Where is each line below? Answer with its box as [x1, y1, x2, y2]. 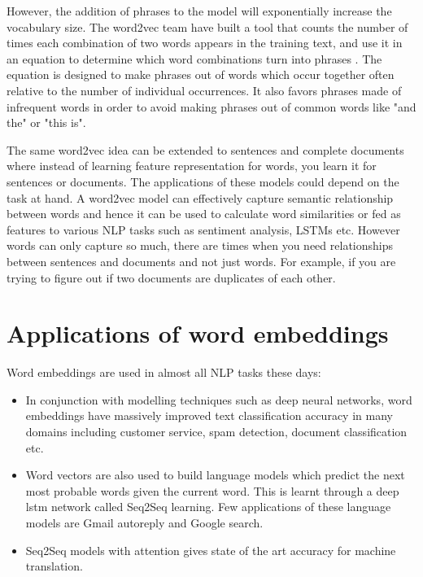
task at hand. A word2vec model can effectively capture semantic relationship [7, 189, 394, 206]
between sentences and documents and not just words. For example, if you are [7, 252, 396, 269]
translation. [25, 557, 83, 575]
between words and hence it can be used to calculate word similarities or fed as [7, 205, 401, 222]
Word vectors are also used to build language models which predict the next [25, 466, 405, 483]
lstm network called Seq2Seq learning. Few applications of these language [25, 498, 391, 515]
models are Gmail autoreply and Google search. [25, 514, 264, 531]
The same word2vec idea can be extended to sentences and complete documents [7, 141, 404, 158]
